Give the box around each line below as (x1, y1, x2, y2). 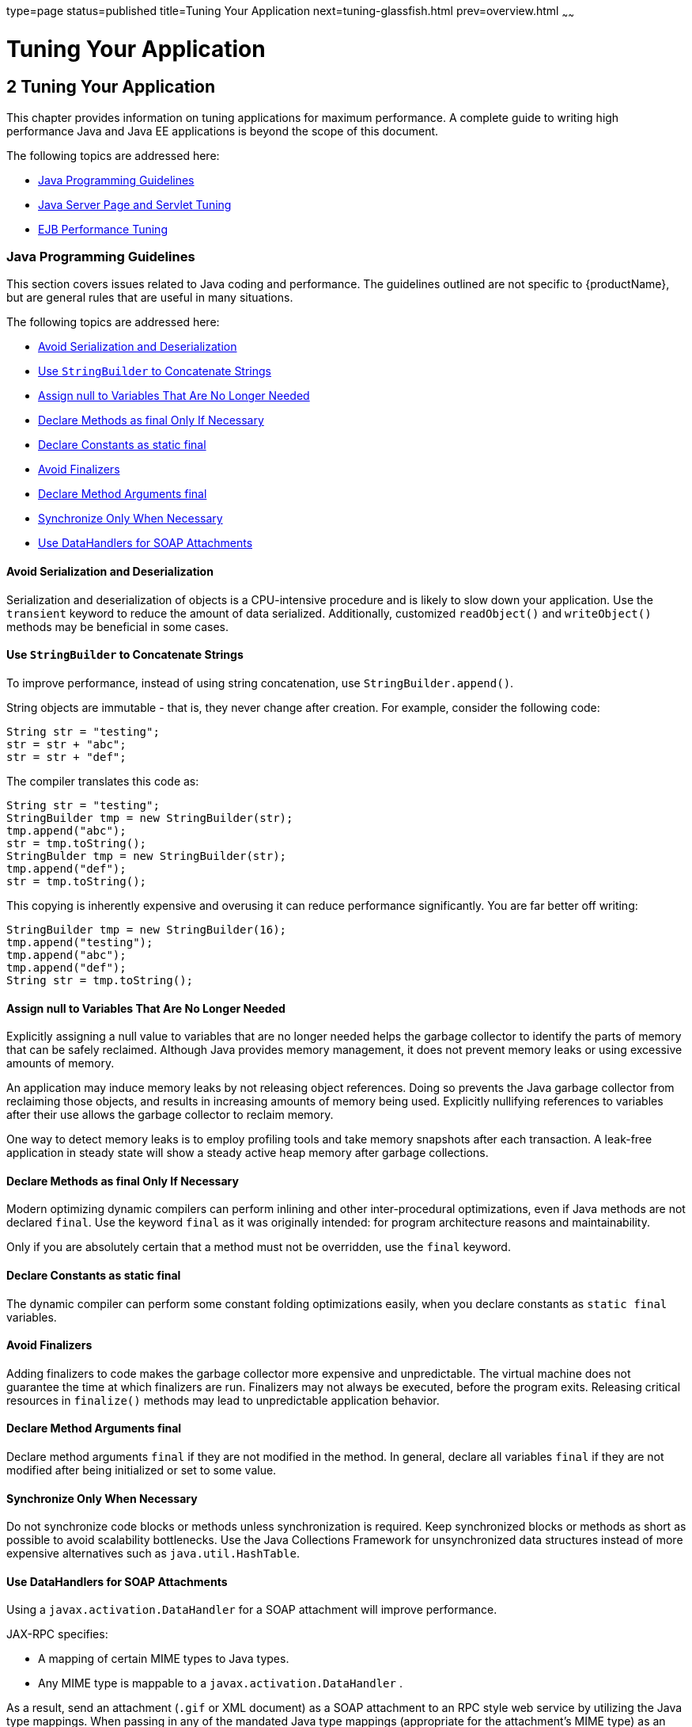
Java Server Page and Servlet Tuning (38, 197, 232, 211)
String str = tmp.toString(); (6, 973, 194, 987)
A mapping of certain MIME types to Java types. (38, 1652, 289, 1666)
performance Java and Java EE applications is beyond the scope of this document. (6, 124, 439, 138)
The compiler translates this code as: (6, 774, 199, 788)
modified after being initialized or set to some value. (6, 1463, 277, 1477)
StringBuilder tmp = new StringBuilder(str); (6, 811, 293, 824)
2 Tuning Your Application (6, 77, 215, 97)
